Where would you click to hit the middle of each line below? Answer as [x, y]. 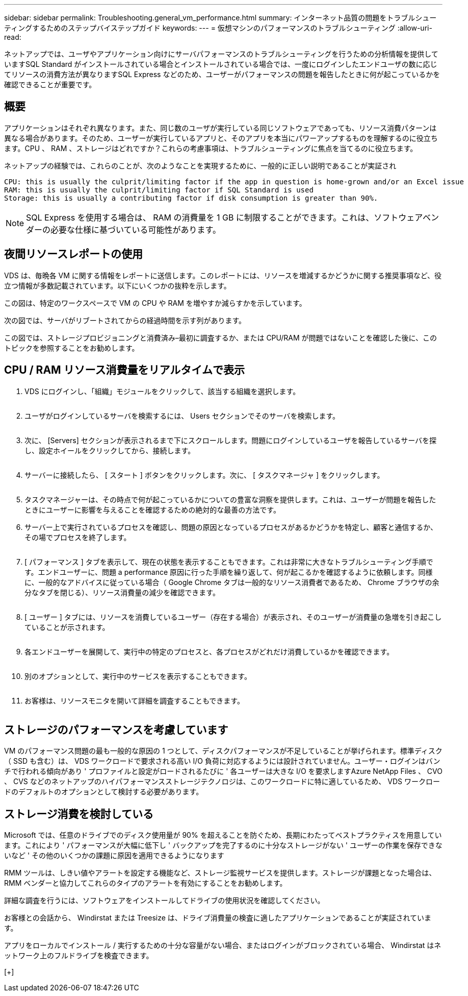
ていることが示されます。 [67, 627]
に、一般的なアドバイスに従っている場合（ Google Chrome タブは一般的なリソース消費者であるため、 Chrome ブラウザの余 [232, 582]
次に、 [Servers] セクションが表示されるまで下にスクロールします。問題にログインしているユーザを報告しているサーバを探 [231, 440]
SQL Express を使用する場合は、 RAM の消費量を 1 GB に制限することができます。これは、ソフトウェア [225, 217]
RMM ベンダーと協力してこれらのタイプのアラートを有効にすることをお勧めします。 [146, 883]
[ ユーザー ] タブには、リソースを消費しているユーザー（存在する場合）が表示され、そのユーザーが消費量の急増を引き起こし [233, 617]
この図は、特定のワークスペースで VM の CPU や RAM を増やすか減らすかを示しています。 [155, 303]
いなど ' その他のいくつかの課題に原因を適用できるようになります [114, 856]
